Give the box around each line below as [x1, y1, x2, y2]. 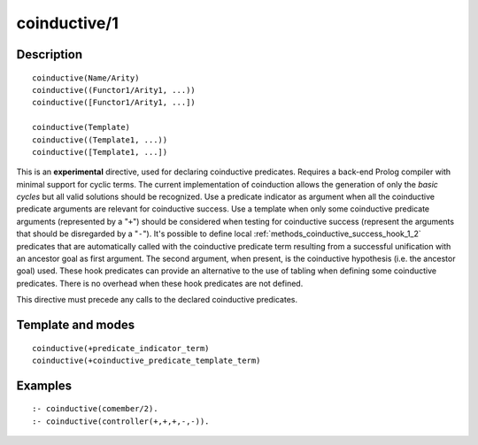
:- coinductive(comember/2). [32, 403, 158, 414]
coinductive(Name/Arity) [32, 73, 140, 83]
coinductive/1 [16, 13, 119, 33]
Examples [16, 378, 73, 393]
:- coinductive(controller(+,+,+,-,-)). [32, 416, 210, 426]
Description [16, 47, 83, 62]
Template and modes [16, 318, 135, 333]
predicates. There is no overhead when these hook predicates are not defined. [16, 278, 304, 288]
